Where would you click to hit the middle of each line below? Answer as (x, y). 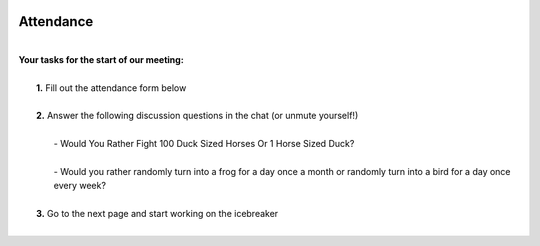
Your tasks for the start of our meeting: (101, 59)
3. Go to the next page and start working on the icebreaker (157, 214)
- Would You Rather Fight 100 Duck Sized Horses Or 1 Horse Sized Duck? (204, 144)
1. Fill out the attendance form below (111, 87)
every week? (80, 186)
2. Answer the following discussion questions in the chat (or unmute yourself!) (197, 116)
